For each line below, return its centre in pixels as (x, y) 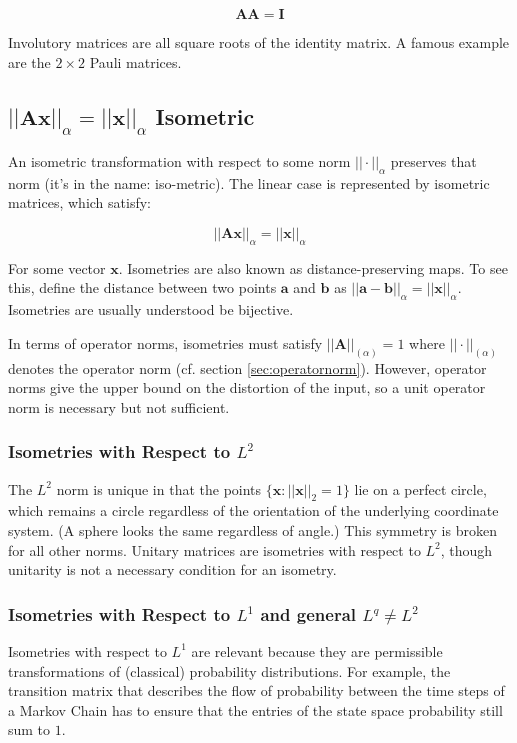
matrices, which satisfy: (79, 202)
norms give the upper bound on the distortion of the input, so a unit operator (247, 387)
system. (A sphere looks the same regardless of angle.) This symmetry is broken (252, 529)
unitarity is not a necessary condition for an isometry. (172, 569)
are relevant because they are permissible (317, 650)
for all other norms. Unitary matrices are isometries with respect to (214, 549)
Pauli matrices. (135, 61)
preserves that (433, 160)
